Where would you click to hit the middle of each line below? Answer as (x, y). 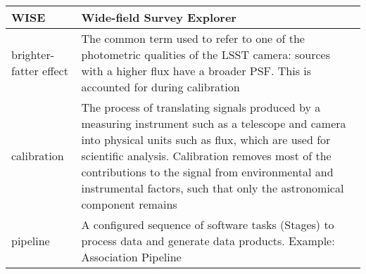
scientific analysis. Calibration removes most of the (206, 156)
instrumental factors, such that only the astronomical (213, 188)
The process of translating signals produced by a (201, 107)
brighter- (33, 54)
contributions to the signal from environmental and (207, 172)
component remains (129, 204)
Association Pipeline (131, 257)
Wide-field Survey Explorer (159, 17)
